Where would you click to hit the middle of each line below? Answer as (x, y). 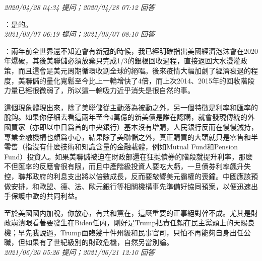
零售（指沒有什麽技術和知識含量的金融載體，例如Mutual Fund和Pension (121, 147)
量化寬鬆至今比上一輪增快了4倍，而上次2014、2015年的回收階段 (150, 80)
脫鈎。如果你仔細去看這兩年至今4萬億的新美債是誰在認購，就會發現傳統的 (126, 117)
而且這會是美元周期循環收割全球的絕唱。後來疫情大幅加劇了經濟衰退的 (134, 70)
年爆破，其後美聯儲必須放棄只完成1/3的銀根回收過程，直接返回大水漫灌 (122, 61)
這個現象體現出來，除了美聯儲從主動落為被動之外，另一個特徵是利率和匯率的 (131, 107)
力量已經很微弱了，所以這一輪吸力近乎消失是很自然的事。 (99, 90)
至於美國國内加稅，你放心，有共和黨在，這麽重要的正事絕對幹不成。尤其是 (127, 212)
